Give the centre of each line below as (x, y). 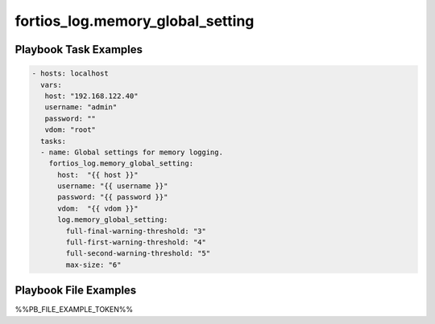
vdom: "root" (70, 130)
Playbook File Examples (76, 291)
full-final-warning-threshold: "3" (136, 231)
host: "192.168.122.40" (91, 96)
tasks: (54, 141)
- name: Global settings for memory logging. (132, 152)
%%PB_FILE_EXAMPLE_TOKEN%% (74, 310)
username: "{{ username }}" (113, 186)
